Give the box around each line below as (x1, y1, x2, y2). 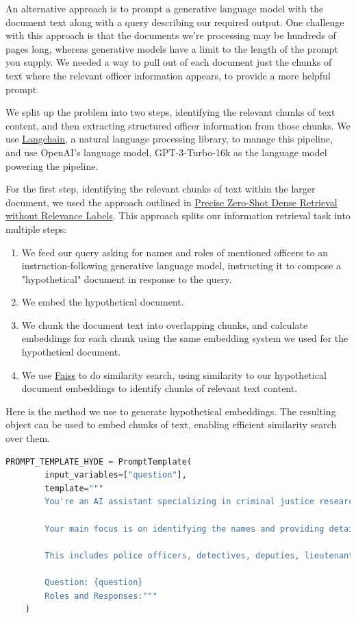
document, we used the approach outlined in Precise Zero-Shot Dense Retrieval (5, 195, 338, 209)
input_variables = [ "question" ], (44, 470, 187, 480)
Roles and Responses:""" (44, 591, 157, 601)
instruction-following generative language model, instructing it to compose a (21, 258, 342, 273)
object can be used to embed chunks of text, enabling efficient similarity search (5, 417, 337, 432)
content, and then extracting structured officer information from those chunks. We (5, 118, 351, 132)
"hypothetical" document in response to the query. (21, 271, 232, 286)
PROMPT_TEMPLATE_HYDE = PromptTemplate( (5, 456, 192, 467)
